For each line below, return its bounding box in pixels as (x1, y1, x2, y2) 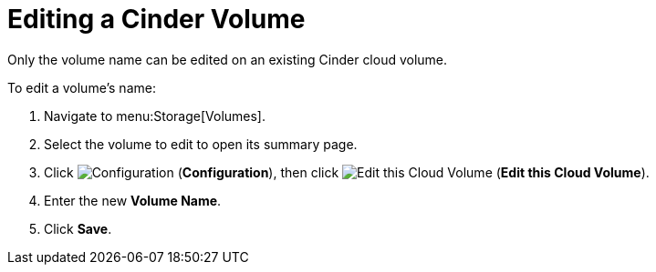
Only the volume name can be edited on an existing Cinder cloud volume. (7, 51, 448, 67)
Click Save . (44, 220, 112, 237)
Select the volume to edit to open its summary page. (44, 136, 358, 152)
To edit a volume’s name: (7, 79, 156, 96)
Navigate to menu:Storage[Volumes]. (44, 107, 266, 124)
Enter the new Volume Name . (44, 192, 222, 208)
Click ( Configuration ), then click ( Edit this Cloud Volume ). (44, 164, 650, 180)
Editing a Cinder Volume (7, 4, 306, 35)
